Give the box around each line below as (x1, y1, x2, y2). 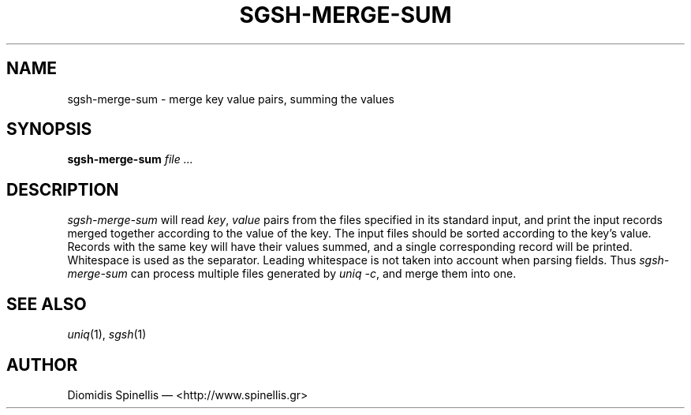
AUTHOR (6, 354, 78, 375)
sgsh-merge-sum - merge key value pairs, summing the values (67, 92, 394, 106)
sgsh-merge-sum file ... (67, 152, 193, 166)
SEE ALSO (6, 293, 87, 314)
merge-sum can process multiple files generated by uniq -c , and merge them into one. (67, 267, 517, 281)
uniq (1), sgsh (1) (67, 327, 147, 342)
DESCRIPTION (6, 179, 119, 200)
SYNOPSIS (6, 119, 92, 140)
